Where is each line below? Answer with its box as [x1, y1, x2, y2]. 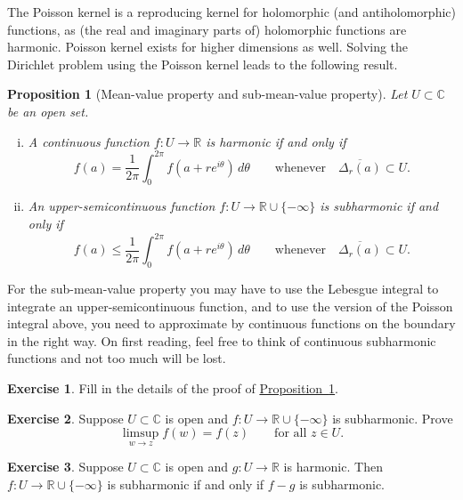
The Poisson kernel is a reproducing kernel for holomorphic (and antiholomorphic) [7, 3, 456, 20]
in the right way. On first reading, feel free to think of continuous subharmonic [7, 331, 436, 350]
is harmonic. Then [283, 457, 383, 476]
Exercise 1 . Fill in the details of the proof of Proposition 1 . [7, 378, 339, 397]
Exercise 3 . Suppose [7, 457, 124, 476]
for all [274, 427, 307, 440]
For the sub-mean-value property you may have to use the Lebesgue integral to [7, 278, 439, 297]
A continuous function [28, 132, 150, 150]
